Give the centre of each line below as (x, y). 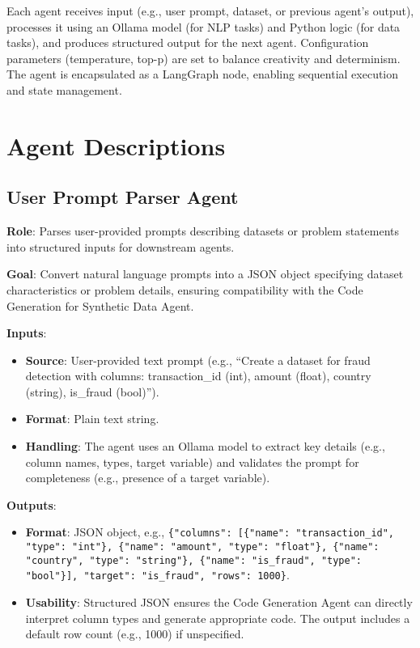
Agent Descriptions (116, 145)
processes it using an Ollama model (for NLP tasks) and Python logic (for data (204, 26)
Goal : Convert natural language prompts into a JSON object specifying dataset (205, 274)
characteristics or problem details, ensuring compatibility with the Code (185, 289)
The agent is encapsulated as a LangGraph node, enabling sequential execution (203, 74)
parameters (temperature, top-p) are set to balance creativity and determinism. (204, 58)
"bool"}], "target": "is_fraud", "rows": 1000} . (157, 575)
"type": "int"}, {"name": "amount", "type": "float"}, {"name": (202, 547)
